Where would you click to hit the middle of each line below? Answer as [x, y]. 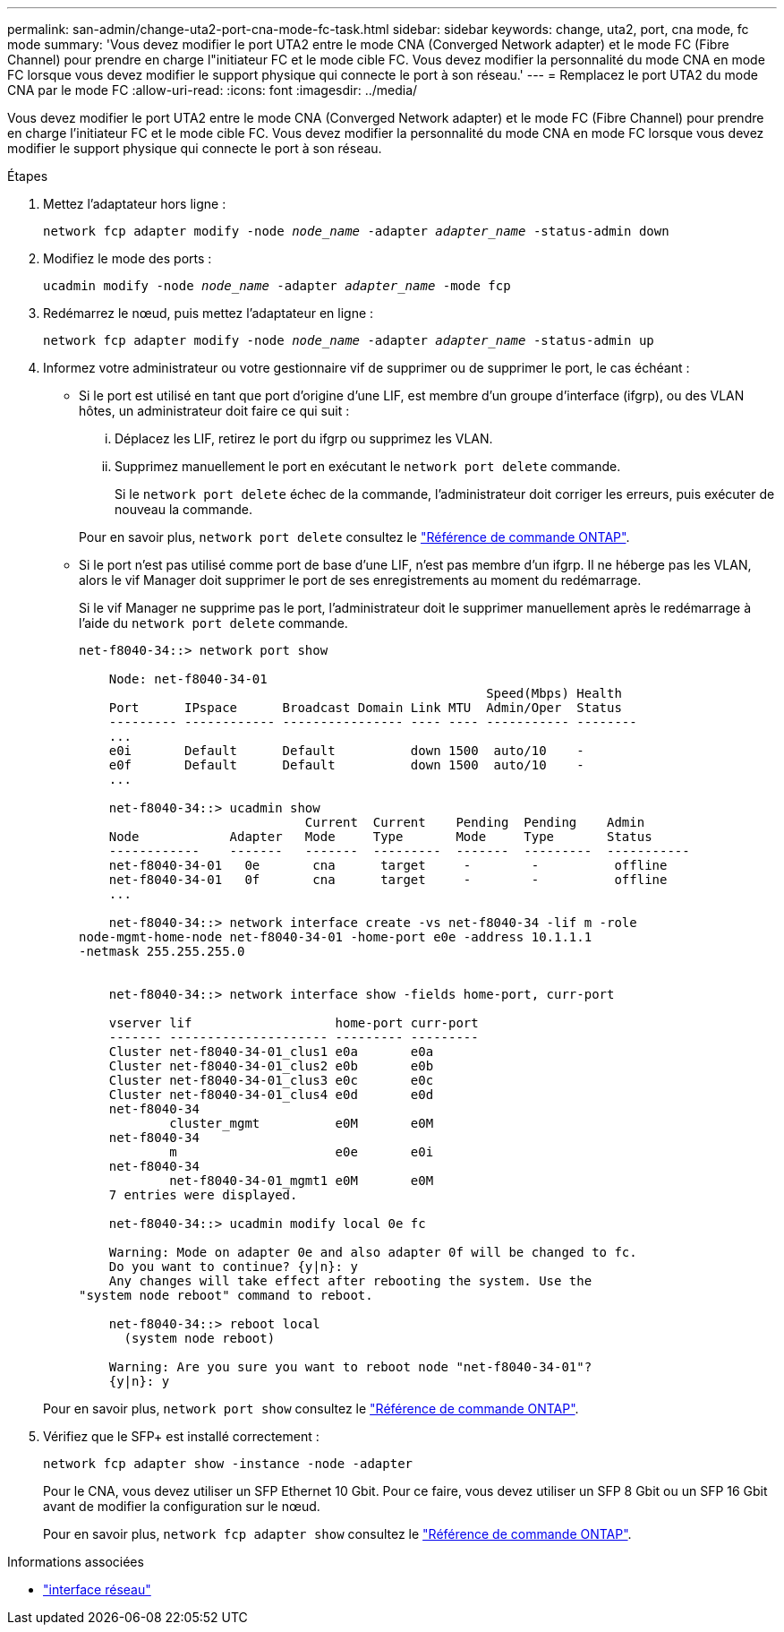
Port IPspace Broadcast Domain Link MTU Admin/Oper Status [365, 708]
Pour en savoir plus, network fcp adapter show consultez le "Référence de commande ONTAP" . [337, 1534]
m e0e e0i [302, 1152]
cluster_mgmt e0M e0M [302, 1123]
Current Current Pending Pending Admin [475, 822]
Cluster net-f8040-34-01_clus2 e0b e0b [271, 1066]
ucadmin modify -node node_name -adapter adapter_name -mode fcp [277, 286]
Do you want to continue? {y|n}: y [233, 1267]
